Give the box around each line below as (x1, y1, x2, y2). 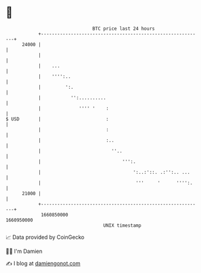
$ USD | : (5, 116, 110, 122)
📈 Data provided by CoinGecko (5, 233, 85, 241)
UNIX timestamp (103, 222, 142, 229)
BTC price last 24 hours (92, 26, 155, 32)
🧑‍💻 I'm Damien (5, 247, 43, 255)
